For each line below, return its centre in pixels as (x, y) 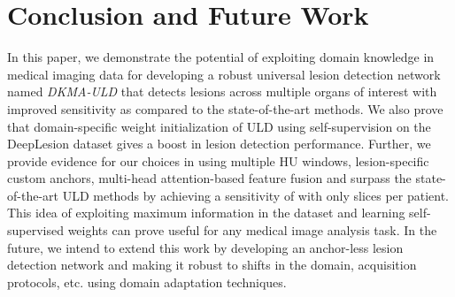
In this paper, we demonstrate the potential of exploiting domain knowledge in (221, 57)
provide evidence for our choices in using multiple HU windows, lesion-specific (218, 160)
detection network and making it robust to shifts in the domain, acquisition (212, 265)
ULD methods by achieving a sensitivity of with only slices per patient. (256, 195)
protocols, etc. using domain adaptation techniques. (147, 282)
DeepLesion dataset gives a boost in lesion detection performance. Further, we (219, 144)
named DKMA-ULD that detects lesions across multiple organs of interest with (222, 91)
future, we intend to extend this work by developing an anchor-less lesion (205, 247)
